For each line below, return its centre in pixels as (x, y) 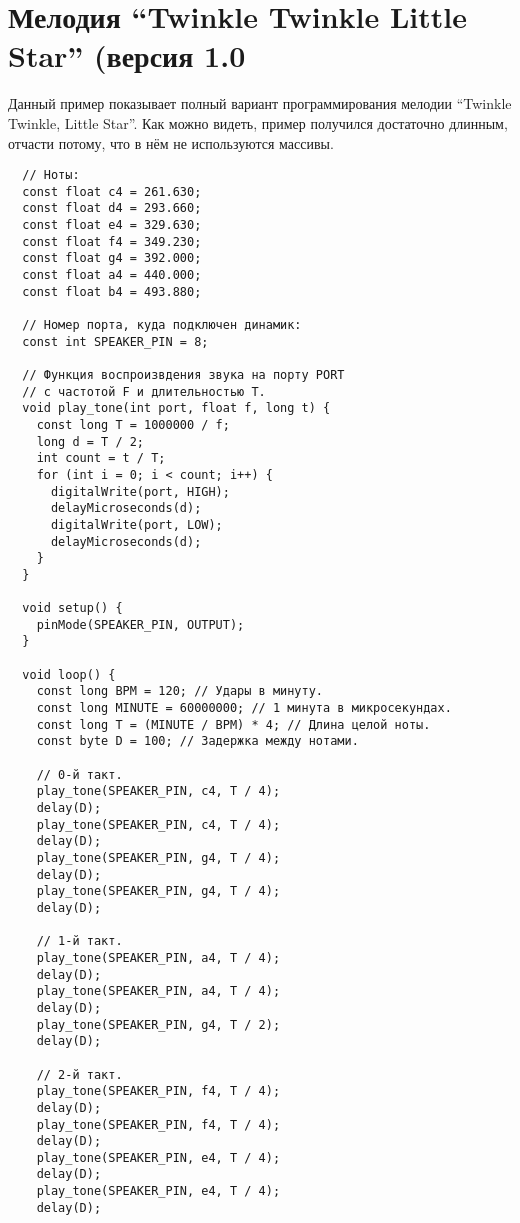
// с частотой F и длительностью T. (144, 391)
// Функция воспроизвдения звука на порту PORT (183, 374)
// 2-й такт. (79, 1074)
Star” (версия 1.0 (127, 55)
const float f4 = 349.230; (112, 241)
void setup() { (72, 608)
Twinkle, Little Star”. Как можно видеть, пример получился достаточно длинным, (258, 122)
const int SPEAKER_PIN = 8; (115, 341)
